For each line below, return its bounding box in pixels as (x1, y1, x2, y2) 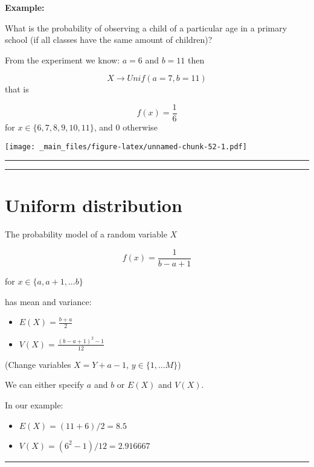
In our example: (5, 398, 63, 411)
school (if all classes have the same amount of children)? (5, 33, 213, 46)
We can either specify (5, 378, 85, 391)
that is (5, 83, 29, 95)
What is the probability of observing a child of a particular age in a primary (5, 21, 287, 34)
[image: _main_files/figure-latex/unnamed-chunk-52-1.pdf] (5, 142, 247, 151)
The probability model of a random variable (5, 228, 167, 240)
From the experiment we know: (5, 53, 120, 66)
